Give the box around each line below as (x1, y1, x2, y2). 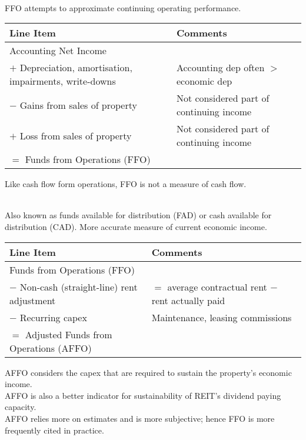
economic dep (176, 74, 232, 88)
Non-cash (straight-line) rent (19, 279, 138, 294)
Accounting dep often (176, 61, 265, 75)
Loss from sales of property (19, 128, 132, 142)
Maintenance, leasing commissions (151, 310, 292, 324)
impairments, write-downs (9, 74, 116, 88)
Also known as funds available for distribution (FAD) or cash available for (5, 209, 272, 221)
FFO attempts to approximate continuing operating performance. (5, 1, 241, 14)
